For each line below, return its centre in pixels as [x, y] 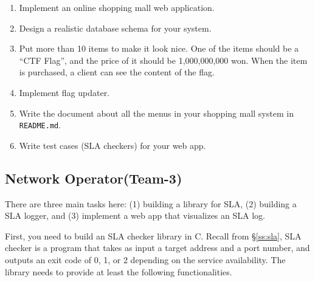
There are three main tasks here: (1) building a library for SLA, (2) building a [151, 203]
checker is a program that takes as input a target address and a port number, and [157, 248]
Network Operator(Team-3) [94, 178]
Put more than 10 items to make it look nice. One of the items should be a [159, 48]
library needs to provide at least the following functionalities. [119, 271]
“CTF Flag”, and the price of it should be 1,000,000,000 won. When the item [163, 60]
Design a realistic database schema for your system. [115, 28]
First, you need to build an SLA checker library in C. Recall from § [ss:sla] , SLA [153, 236]
